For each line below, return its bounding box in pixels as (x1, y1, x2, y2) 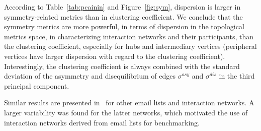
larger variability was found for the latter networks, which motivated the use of (4, 107, 248, 117)
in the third (219, 71, 255, 81)
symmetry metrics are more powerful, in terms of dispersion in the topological (4, 21, 244, 32)
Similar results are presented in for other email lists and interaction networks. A (4, 97, 254, 108)
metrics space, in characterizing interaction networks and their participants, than (4, 31, 254, 41)
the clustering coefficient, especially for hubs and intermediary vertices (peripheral (4, 41, 257, 51)
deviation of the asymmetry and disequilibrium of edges (4, 71, 176, 81)
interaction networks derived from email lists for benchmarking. (4, 117, 200, 127)
